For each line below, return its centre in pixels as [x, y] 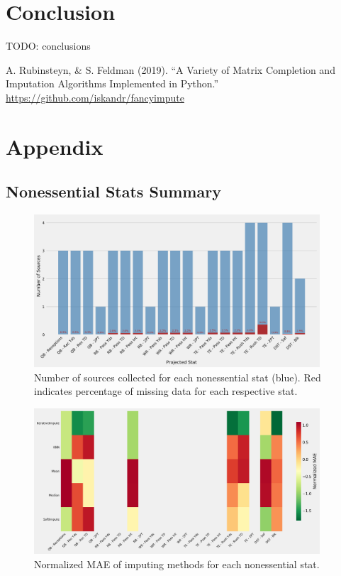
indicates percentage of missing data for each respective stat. [166, 391]
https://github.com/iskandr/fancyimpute [95, 97]
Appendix [55, 146]
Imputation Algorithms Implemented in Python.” [112, 83]
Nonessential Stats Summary [113, 191]
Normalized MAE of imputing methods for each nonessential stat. [177, 564]
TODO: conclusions [48, 46]
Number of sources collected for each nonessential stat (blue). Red [178, 377]
